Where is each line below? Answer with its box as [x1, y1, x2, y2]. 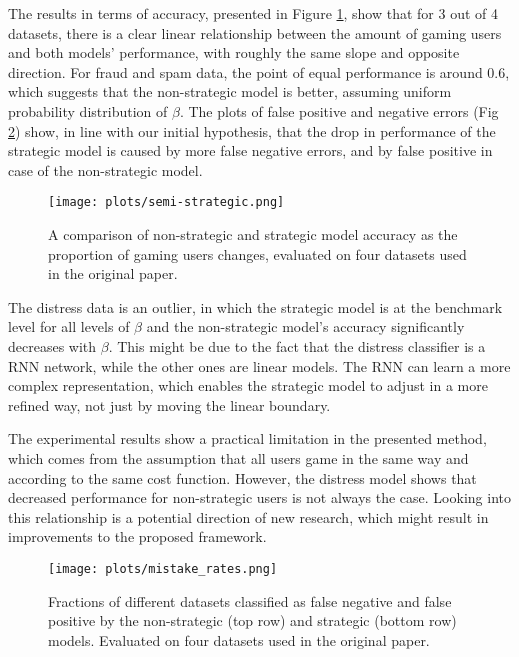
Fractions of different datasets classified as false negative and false [48, 590, 452, 611]
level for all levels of [8, 316, 130, 337]
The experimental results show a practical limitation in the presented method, [8, 428, 487, 449]
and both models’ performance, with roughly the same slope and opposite [8, 42, 460, 63]
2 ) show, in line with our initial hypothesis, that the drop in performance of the [8, 120, 496, 141]
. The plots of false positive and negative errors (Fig [179, 100, 499, 121]
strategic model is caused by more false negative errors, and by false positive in [8, 140, 493, 161]
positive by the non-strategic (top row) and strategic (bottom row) [48, 610, 457, 631]
